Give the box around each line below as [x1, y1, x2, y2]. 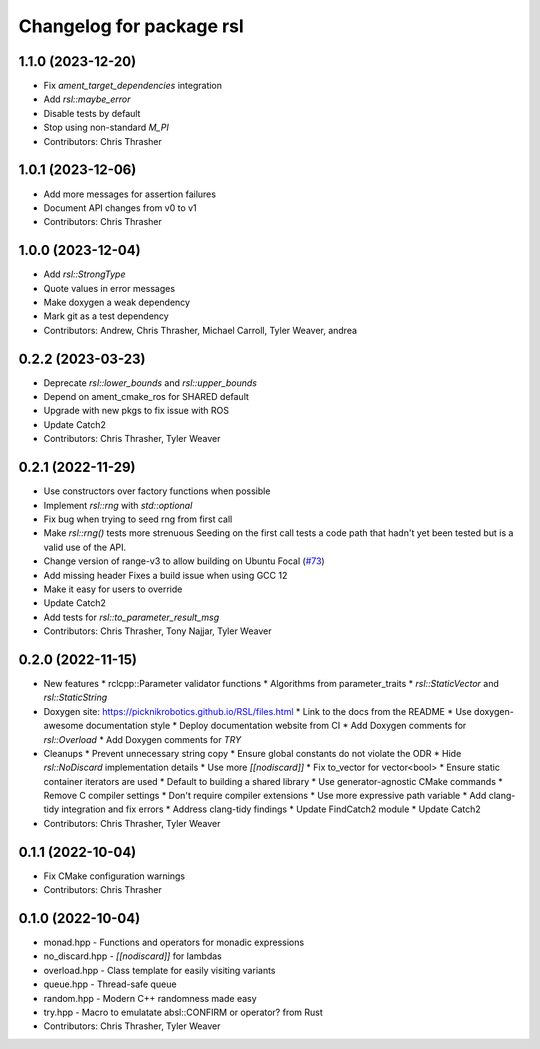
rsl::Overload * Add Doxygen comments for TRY [43, 733, 242, 745]
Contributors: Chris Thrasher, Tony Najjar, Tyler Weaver [43, 625, 272, 637]
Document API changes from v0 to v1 [43, 201, 197, 214]
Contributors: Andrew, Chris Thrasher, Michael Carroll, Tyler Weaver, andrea [43, 324, 358, 336]
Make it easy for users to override [43, 583, 183, 595]
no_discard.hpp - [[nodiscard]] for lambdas [43, 950, 222, 962]
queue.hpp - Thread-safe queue [43, 978, 177, 990]
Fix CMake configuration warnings [43, 870, 185, 882]
